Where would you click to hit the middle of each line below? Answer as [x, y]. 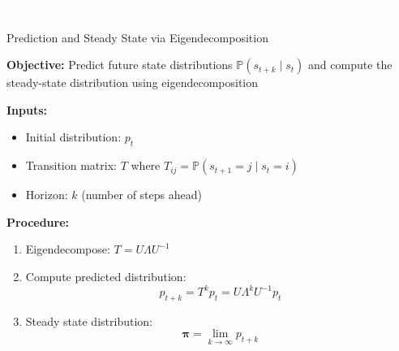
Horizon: [47, 195]
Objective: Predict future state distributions [120, 65]
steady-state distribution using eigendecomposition [133, 82]
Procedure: [38, 221]
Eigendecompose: [68, 249]
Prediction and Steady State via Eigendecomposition [137, 37]
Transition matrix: [71, 165]
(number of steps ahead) [142, 195]
